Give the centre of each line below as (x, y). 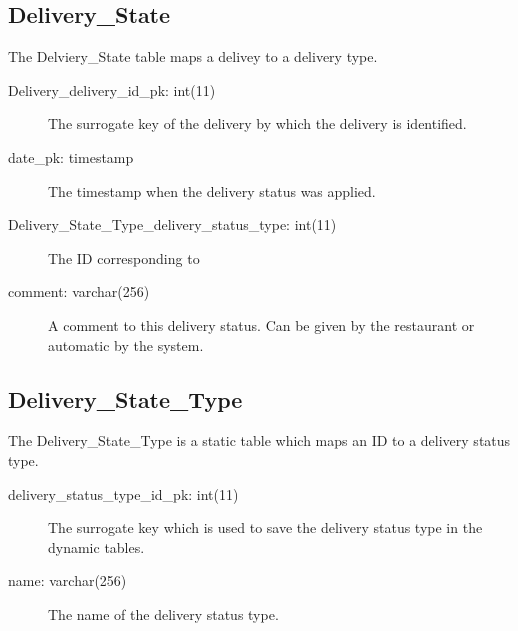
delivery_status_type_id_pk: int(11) (123, 493)
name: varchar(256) (67, 580)
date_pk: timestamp (71, 156)
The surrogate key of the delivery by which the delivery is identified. (257, 123)
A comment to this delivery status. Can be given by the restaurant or (261, 324)
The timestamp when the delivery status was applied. (212, 190)
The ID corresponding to (124, 257)
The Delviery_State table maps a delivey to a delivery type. (193, 56)
